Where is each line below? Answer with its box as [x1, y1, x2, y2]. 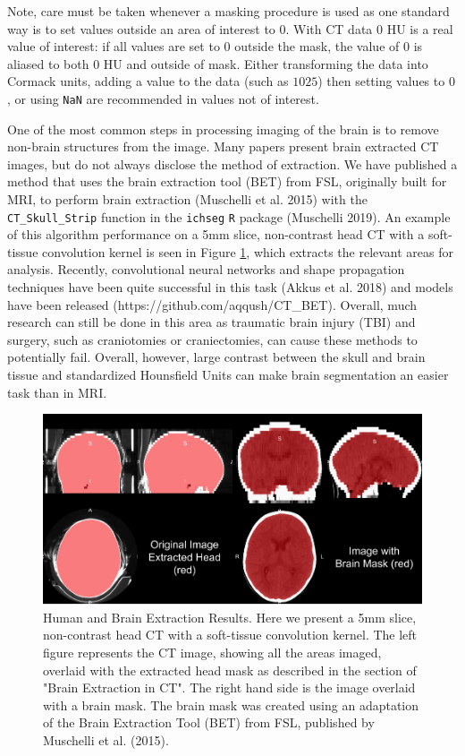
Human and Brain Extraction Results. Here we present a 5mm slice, [43, 607, 417, 626]
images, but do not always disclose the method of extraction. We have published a [7, 154, 458, 173]
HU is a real [386, 19, 453, 38]
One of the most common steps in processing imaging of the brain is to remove [7, 119, 439, 138]
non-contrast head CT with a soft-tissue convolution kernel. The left [43, 625, 418, 644]
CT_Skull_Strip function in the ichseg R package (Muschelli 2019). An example [7, 207, 451, 226]
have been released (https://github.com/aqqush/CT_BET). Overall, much [7, 295, 418, 314]
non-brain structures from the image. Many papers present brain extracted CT [7, 137, 439, 156]
